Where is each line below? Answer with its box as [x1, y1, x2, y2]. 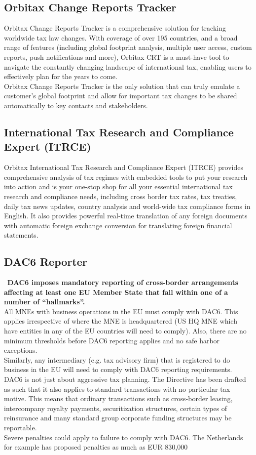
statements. [4, 230, 38, 240]
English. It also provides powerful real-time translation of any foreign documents [4, 210, 248, 221]
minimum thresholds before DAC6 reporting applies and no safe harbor [4, 335, 220, 345]
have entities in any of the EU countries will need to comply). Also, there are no [4, 326, 247, 336]
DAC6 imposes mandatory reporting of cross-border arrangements [7, 277, 239, 288]
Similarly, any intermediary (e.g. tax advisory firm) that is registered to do [4, 354, 230, 365]
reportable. [4, 422, 37, 432]
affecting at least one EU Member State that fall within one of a [4, 287, 228, 297]
